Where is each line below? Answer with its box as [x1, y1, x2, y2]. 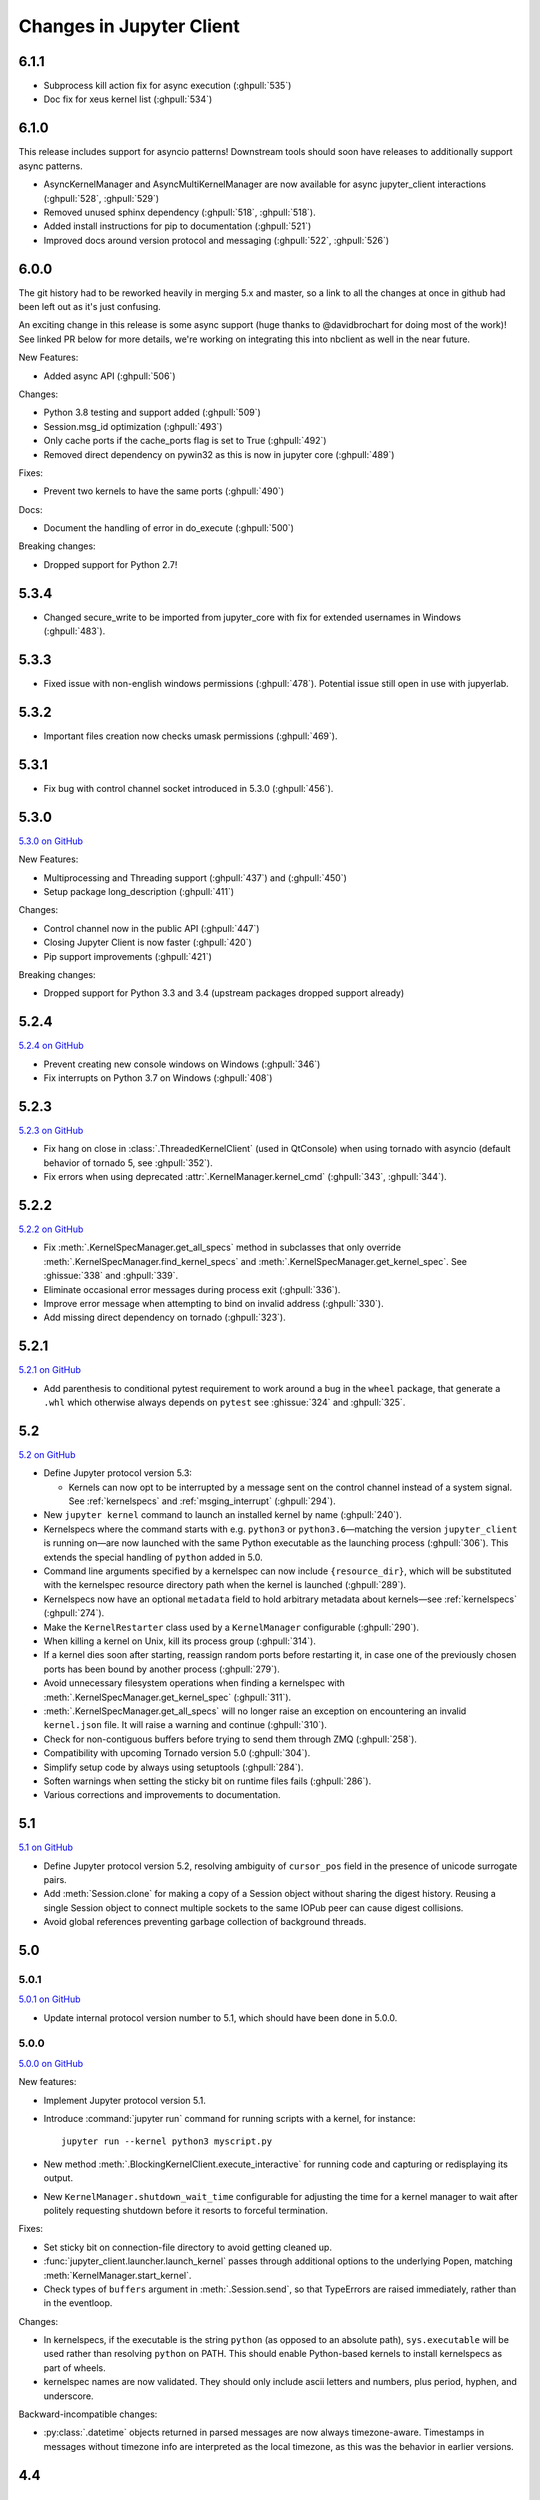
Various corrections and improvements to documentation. [43, 1789, 281, 1801]
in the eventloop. [43, 2297, 113, 2309]
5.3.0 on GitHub [18, 835, 84, 847]
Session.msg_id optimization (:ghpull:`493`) [43, 420, 223, 432]
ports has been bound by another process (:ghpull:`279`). [43, 1663, 280, 1675]
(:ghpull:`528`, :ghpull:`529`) [43, 192, 160, 204]
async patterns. [18, 160, 84, 172]
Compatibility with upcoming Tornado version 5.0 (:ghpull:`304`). [43, 1747, 311, 1759]
